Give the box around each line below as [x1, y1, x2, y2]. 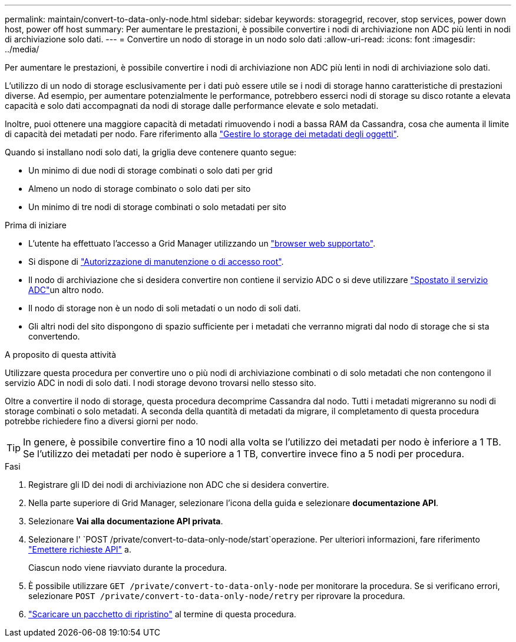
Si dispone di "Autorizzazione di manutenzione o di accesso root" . [28, 257, 284, 267]
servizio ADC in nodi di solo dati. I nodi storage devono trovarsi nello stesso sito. [5, 378, 316, 388]
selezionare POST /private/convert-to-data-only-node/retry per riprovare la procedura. [28, 591, 405, 601]
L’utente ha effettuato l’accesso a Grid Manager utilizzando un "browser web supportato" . [28, 238, 376, 248]
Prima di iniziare [5, 220, 67, 230]
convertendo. [28, 331, 80, 341]
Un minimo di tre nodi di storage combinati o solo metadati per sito [28, 202, 287, 212]
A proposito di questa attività [5, 350, 117, 360]
